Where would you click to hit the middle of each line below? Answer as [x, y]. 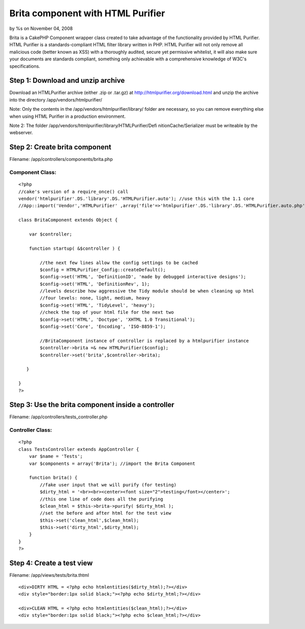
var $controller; [50, 234]
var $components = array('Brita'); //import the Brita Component [112, 464]
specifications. [25, 66]
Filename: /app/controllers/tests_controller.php [58, 417]
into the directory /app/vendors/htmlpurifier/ [56, 100]
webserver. [21, 133]
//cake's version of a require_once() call [73, 191]
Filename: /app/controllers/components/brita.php [61, 159]
